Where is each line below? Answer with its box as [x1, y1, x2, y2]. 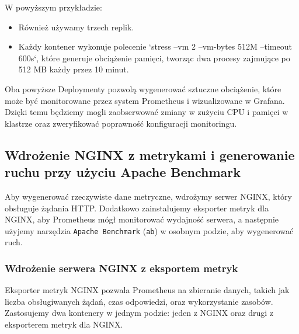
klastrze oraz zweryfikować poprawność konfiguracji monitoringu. [5, 117, 237, 129]
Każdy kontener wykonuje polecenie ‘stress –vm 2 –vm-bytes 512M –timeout [18, 40, 292, 53]
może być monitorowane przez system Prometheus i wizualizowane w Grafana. [5, 94, 285, 106]
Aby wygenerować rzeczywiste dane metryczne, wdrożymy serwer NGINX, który [5, 190, 292, 202]
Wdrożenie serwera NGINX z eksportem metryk [5, 260, 238, 275]
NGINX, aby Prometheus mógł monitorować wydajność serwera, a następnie [5, 213, 279, 225]
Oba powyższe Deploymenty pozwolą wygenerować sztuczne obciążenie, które [5, 82, 281, 95]
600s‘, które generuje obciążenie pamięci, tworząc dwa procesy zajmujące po [18, 51, 290, 64]
